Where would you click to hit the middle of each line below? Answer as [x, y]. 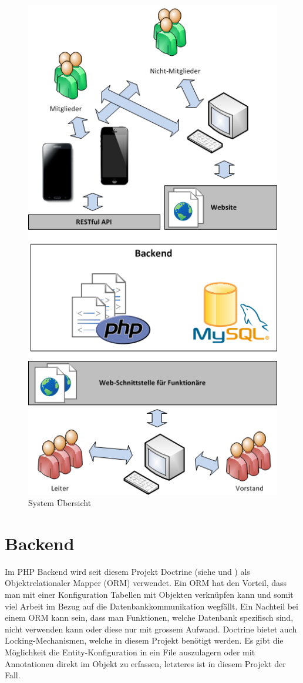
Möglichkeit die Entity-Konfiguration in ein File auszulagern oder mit [130, 652]
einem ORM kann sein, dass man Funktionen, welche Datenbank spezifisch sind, [149, 617]
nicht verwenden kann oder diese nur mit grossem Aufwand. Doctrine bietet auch [151, 629]
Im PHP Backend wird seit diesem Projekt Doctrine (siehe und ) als [127, 571]
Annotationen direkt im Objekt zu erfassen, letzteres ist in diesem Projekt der [145, 663]
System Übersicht [60, 503]
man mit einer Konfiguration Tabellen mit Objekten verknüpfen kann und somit [149, 594]
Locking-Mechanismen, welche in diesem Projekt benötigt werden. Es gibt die [144, 640]
